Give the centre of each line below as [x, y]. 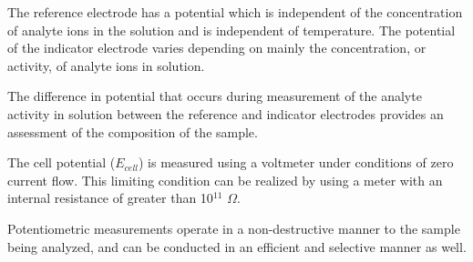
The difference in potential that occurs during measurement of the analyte [215, 96]
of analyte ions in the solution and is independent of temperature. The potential [231, 30]
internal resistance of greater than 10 [110, 198]
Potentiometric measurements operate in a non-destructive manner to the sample [234, 228]
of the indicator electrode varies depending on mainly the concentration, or [217, 48]
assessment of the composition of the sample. [133, 131]
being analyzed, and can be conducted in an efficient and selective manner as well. [237, 246]
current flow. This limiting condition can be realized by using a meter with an [225, 180]
